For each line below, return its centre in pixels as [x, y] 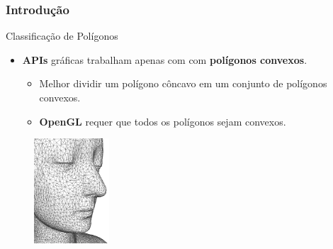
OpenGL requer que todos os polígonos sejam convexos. [163, 121]
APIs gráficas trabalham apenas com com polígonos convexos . [165, 59]
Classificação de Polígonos [62, 36]
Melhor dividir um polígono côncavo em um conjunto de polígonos [183, 83]
